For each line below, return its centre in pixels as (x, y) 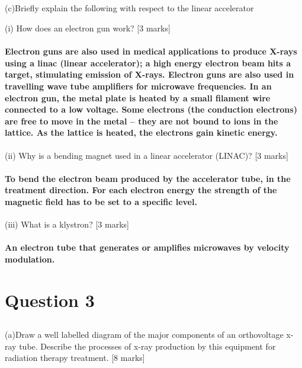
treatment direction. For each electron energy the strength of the (141, 190)
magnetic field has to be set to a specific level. (101, 201)
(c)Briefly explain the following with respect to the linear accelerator (129, 8)
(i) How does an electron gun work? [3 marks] (88, 28)
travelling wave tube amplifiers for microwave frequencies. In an (138, 86)
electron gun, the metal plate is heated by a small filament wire (138, 97)
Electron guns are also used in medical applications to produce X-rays (151, 51)
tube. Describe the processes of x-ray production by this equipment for (147, 346)
